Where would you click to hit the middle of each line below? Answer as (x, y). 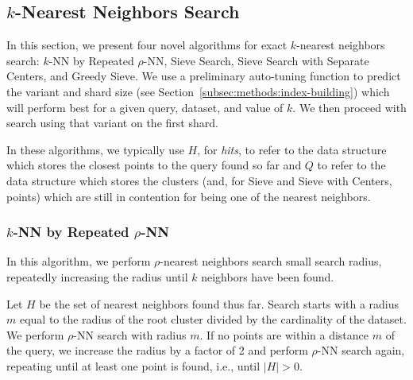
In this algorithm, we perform (79, 261)
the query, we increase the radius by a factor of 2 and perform (157, 350)
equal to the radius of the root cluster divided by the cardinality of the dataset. (213, 319)
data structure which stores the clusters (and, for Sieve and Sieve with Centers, (199, 180)
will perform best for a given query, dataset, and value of (145, 107)
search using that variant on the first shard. (112, 123)
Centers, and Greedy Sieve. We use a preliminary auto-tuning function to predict (204, 76)
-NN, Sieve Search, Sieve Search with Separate (256, 60)
